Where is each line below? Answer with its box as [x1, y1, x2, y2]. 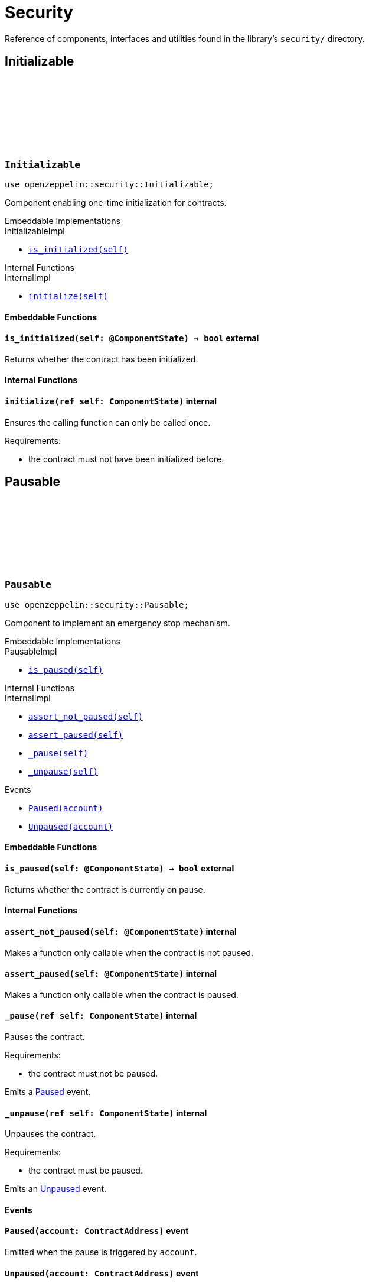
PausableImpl [5, 646, 57, 656]
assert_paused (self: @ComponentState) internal [5, 968, 217, 979]
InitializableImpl [5, 225, 65, 236]
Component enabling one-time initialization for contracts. [5, 197, 227, 208]
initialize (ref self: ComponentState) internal [5, 396, 217, 407]
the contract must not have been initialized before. [28, 453, 224, 464]
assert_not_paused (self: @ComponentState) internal [5, 926, 237, 937]
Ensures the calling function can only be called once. [5, 417, 211, 427]
